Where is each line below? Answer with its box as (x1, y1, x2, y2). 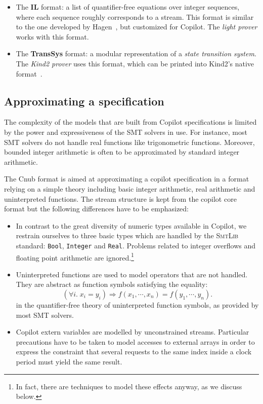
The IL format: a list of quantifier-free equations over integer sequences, (16, 2, 240, 12)
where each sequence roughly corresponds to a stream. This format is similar (16, 11, 254, 22)
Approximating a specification (4, 93, 164, 108)
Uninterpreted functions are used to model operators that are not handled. (16, 269, 248, 279)
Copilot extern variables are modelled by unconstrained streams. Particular (16, 326, 249, 337)
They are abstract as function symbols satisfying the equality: (16, 279, 208, 289)
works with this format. (16, 31, 89, 42)
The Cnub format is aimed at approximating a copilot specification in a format (4, 173, 249, 184)
